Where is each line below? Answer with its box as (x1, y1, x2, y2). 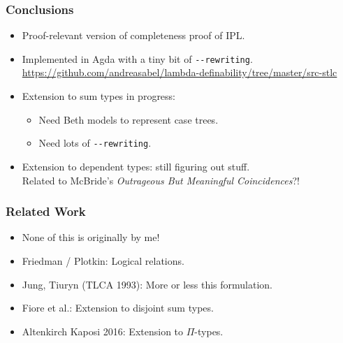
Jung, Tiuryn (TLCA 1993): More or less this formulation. (22, 277, 272, 291)
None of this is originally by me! (22, 230, 160, 245)
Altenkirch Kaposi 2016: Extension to (22, 323, 184, 338)
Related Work (6, 203, 86, 220)
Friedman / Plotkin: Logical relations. (22, 253, 184, 268)
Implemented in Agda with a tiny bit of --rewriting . (22, 51, 253, 66)
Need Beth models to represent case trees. (38, 112, 219, 126)
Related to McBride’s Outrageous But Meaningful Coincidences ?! (22, 173, 300, 187)
